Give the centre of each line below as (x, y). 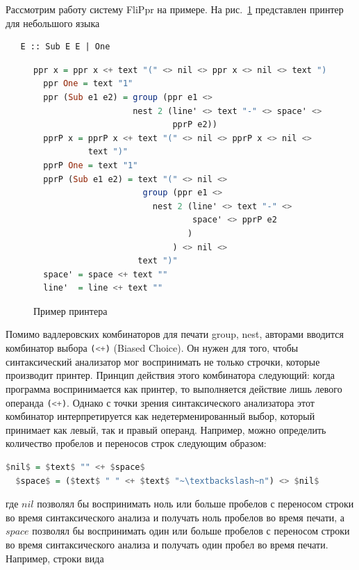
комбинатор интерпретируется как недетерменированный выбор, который (160, 416)
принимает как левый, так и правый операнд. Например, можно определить (166, 429)
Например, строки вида (55, 558)
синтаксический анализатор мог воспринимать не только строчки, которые (163, 361)
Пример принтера (70, 310)
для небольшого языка (53, 23)
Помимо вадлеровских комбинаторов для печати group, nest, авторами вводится (175, 334)
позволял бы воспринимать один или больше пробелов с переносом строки (191, 531)
